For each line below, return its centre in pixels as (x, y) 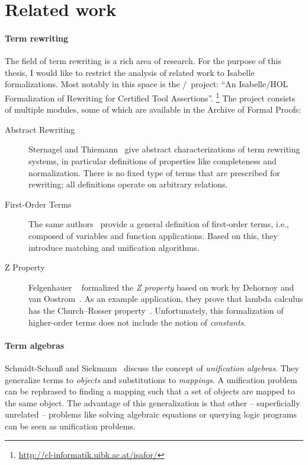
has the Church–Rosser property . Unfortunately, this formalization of (156, 310)
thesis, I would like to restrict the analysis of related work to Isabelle (130, 72)
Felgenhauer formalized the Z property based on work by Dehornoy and (161, 287)
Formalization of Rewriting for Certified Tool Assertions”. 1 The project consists (150, 97)
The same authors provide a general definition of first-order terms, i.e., (159, 224)
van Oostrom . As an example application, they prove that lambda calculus (166, 299)
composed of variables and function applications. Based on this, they (153, 235)
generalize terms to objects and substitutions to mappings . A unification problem (151, 379)
